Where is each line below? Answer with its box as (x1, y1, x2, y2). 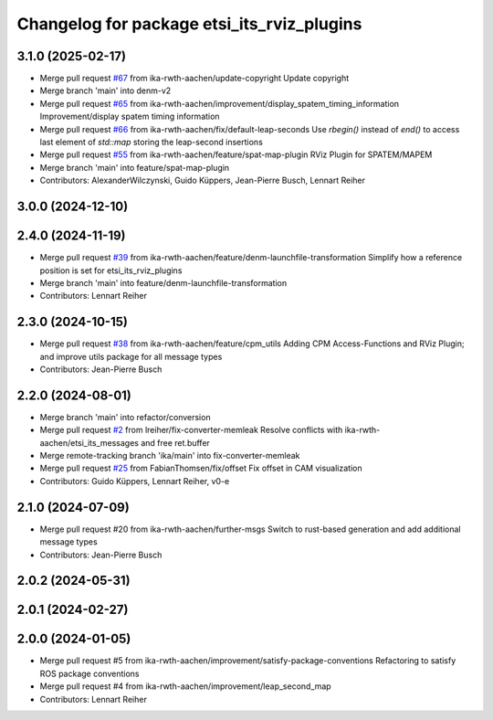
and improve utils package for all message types (39, 351, 223, 362)
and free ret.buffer (140, 437, 210, 448)
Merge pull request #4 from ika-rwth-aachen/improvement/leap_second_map (39, 681, 332, 692)
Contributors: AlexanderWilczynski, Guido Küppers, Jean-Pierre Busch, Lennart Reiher (39, 175, 365, 186)
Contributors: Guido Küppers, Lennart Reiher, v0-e (39, 475, 230, 486)
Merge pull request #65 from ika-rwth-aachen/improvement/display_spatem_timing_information (39, 98, 400, 109)
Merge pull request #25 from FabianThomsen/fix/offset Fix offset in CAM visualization (39, 462, 362, 474)
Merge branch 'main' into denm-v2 (39, 85, 172, 96)
